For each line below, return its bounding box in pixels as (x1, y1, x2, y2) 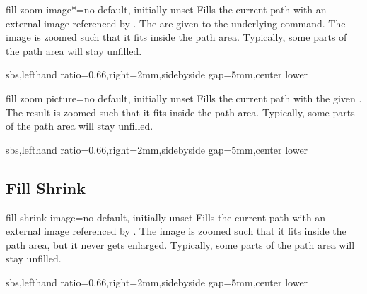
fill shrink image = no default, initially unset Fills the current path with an (6, 209, 326, 224)
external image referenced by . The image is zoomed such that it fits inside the (6, 223, 346, 238)
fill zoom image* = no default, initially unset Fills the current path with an (6, 2, 327, 16)
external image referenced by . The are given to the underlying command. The (6, 16, 346, 30)
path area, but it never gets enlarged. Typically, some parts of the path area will (6, 237, 355, 252)
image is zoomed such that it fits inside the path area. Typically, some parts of (6, 30, 347, 44)
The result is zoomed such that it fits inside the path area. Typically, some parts (6, 104, 355, 119)
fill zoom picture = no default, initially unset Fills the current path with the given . (6, 90, 362, 105)
